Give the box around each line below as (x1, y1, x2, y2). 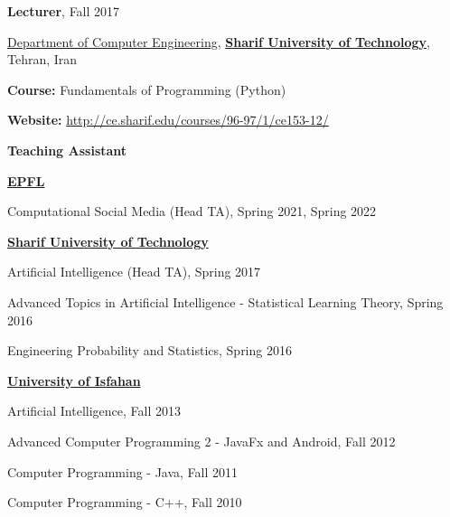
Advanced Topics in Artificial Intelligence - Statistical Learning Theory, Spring (7, 292, 444, 311)
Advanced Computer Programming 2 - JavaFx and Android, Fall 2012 (7, 431, 396, 450)
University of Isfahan (7, 371, 141, 390)
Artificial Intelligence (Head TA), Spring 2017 (7, 262, 261, 281)
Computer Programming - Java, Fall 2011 (7, 462, 239, 481)
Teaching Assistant (7, 140, 127, 159)
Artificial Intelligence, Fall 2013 (7, 401, 181, 420)
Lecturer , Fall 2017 (7, 2, 120, 20)
